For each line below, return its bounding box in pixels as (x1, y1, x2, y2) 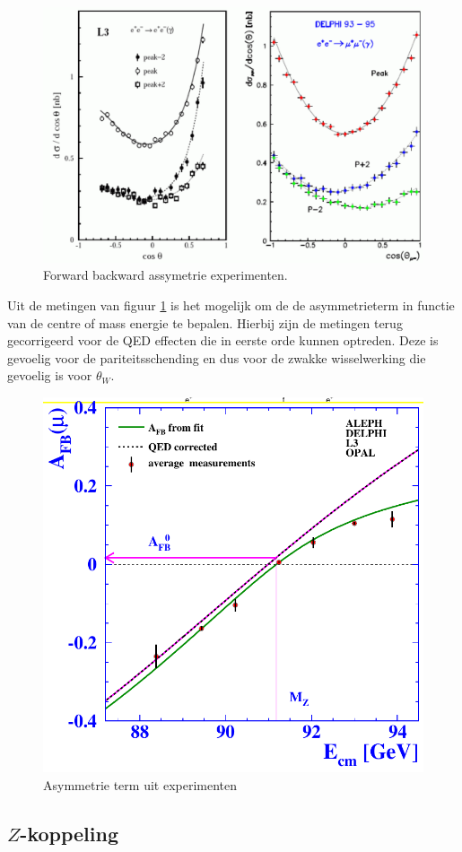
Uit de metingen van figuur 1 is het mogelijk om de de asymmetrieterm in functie (7, 296, 455, 315)
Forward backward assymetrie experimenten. (43, 265, 288, 284)
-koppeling (20, 819, 119, 847)
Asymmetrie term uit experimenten (43, 775, 238, 794)
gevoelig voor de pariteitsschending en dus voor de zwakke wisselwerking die (7, 348, 426, 367)
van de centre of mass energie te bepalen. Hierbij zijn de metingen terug (7, 313, 403, 332)
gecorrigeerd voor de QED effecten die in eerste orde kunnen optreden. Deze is (7, 331, 439, 350)
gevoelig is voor (7, 366, 92, 385)
